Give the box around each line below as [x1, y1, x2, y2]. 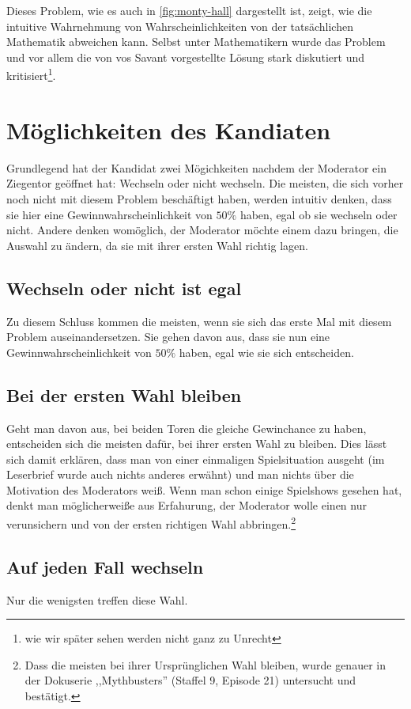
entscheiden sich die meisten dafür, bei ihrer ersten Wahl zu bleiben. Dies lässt [6, 435, 387, 452]
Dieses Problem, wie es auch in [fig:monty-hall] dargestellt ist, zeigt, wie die [6, 2, 372, 18]
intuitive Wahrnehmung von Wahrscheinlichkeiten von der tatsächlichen [6, 17, 353, 34]
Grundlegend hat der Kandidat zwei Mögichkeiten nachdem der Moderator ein [6, 159, 386, 176]
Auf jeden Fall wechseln [6, 554, 204, 578]
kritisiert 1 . [6, 65, 56, 84]
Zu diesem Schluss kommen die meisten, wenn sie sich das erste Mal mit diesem [6, 313, 392, 329]
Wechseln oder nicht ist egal [6, 275, 242, 300]
